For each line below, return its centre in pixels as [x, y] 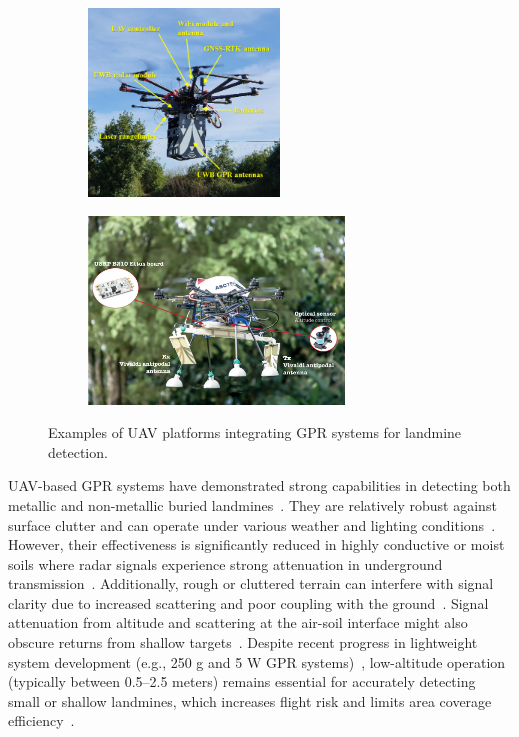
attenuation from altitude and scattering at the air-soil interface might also [238, 622]
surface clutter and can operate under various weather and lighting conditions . [252, 524]
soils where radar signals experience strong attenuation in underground [225, 563]
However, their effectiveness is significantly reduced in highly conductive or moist [256, 544]
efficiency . [41, 720]
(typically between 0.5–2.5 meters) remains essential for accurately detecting [242, 681]
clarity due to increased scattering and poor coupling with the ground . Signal [248, 602]
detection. [78, 451]
